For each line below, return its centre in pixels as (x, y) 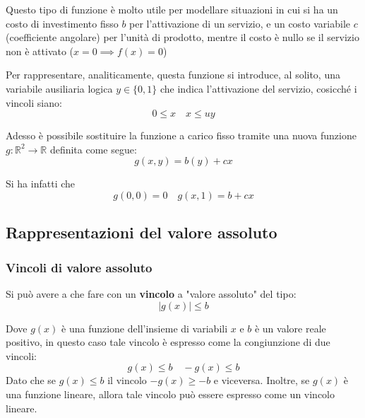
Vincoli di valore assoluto (79, 267)
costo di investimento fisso (62, 23)
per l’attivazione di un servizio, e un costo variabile (240, 23)
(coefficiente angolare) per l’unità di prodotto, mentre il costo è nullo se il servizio (182, 37)
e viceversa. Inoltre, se (262, 380)
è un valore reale (290, 328)
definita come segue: (93, 149)
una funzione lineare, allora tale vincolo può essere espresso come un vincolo (170, 394)
